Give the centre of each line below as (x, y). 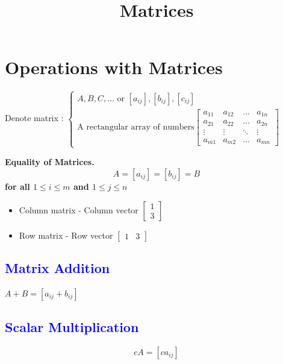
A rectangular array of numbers (136, 127)
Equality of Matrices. (50, 162)
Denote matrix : (34, 118)
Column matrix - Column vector (79, 209)
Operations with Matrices (114, 67)
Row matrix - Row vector (66, 235)
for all (17, 186)
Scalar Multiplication (72, 327)
